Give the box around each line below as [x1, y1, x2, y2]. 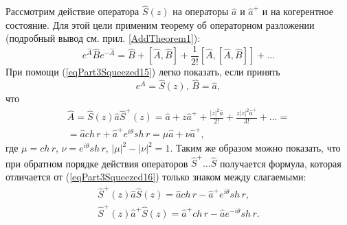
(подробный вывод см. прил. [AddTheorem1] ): [5, 31, 201, 45]
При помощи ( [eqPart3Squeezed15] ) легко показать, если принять [5, 64, 280, 79]
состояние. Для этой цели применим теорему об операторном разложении [5, 17, 315, 32]
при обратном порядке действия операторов [5, 156, 188, 170]
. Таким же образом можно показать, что [170, 141, 341, 154]
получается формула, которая [219, 156, 342, 170]
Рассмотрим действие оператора [5, 4, 139, 19]
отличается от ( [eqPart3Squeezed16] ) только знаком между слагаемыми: [5, 169, 306, 183]
